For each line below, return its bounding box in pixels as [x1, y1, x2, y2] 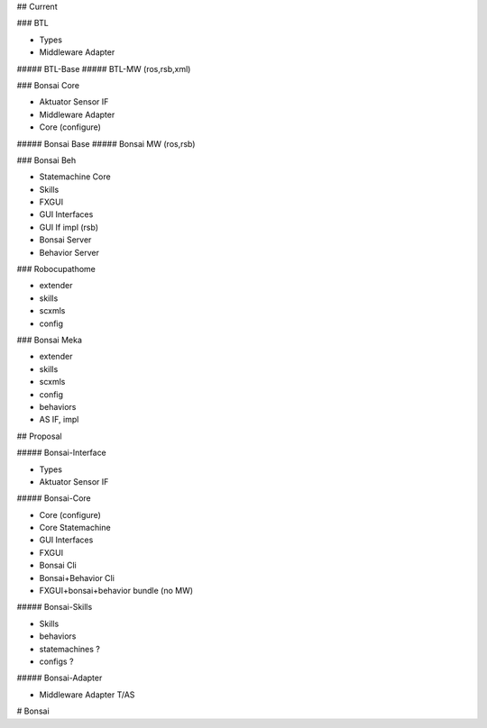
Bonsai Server [39, 234, 92, 245]
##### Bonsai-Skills [16, 602, 93, 613]
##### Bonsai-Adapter [16, 672, 103, 684]
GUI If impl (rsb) [39, 222, 99, 232]
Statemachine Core [39, 171, 112, 182]
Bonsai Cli [39, 560, 77, 571]
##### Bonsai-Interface [16, 447, 107, 459]
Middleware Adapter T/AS [39, 689, 135, 700]
